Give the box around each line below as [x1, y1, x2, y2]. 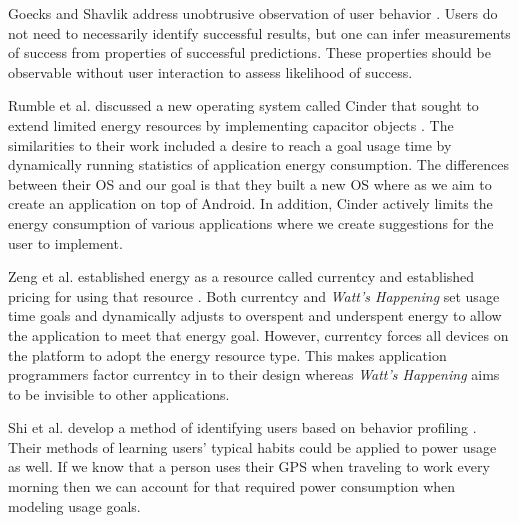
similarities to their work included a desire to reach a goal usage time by [8, 134, 452, 155]
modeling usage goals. [8, 495, 141, 516]
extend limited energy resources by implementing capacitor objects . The [8, 114, 454, 135]
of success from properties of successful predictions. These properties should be [8, 42, 491, 63]
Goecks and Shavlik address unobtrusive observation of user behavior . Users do [8, 3, 498, 23]
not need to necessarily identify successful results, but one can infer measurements [8, 22, 511, 43]
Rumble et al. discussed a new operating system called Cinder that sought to [8, 95, 479, 116]
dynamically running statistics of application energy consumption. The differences [8, 154, 510, 175]
